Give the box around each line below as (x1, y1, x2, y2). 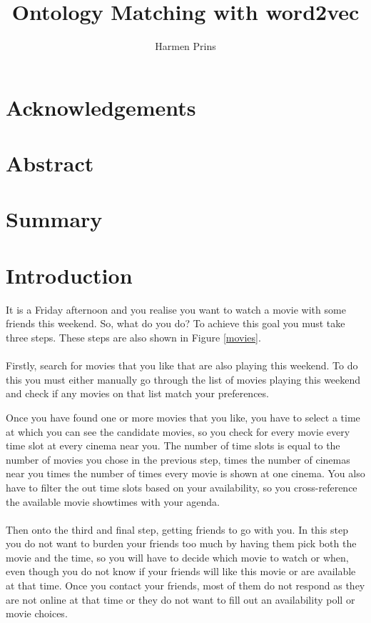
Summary (6, 204, 103, 234)
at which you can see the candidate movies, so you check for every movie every (6, 424, 350, 439)
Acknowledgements (6, 92, 196, 121)
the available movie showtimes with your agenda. (6, 494, 220, 509)
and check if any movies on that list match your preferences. (6, 386, 269, 401)
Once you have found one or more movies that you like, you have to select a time (6, 409, 360, 424)
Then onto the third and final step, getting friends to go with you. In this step (6, 522, 348, 537)
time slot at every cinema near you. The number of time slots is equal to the (6, 438, 340, 453)
